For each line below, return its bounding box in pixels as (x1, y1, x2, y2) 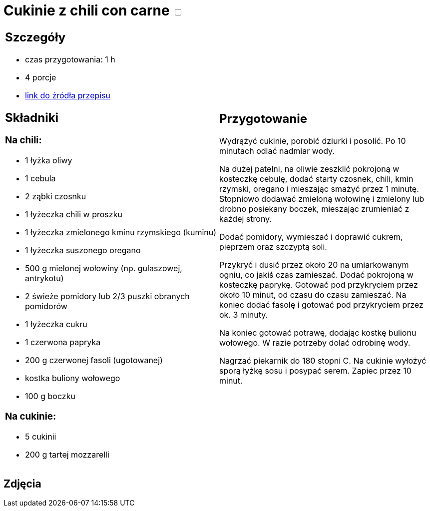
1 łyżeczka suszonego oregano (25, 245, 141, 256)
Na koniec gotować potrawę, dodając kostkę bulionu (219, 328, 417, 338)
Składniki (5, 110, 59, 125)
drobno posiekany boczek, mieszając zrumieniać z (219, 204, 410, 214)
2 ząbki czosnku (25, 191, 86, 202)
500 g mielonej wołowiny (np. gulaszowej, (25, 263, 182, 274)
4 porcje (25, 72, 56, 82)
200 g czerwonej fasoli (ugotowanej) (25, 355, 163, 366)
